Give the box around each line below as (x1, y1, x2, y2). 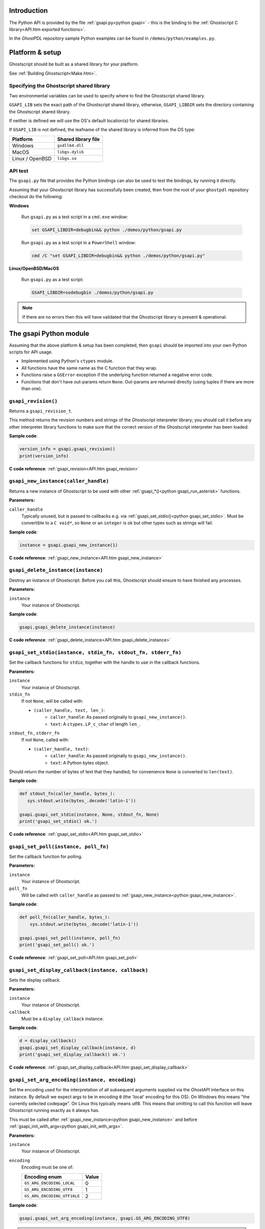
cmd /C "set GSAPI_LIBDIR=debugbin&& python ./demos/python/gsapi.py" (31, 253, 206, 258)
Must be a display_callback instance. (21, 1016, 104, 1022)
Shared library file (57, 136, 100, 143)
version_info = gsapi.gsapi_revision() (19, 446, 115, 452)
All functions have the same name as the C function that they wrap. (21, 365, 158, 371)
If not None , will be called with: (21, 698, 83, 704)
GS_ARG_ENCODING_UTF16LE (24, 1194, 80, 1199)
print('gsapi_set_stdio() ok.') (19, 819, 98, 824)
